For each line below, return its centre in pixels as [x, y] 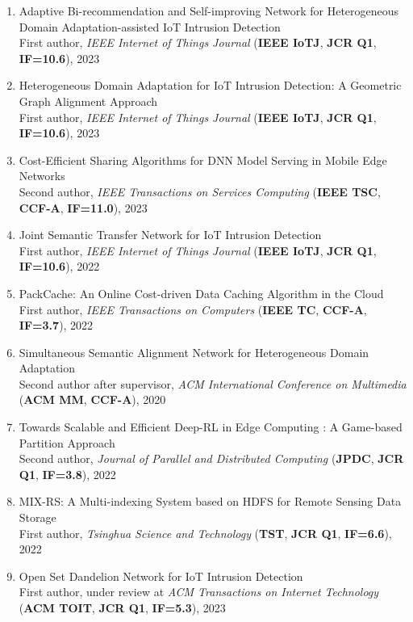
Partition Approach [67, 442]
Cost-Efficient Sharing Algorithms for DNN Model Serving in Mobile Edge [203, 160]
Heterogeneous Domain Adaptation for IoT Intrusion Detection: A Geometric [210, 85]
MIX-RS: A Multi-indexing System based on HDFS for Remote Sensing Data [210, 501]
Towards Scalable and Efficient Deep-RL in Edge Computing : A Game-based [211, 427]
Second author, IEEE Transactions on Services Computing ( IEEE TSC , [200, 191]
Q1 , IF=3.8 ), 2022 [67, 474]
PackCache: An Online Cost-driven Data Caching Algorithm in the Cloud [201, 293]
